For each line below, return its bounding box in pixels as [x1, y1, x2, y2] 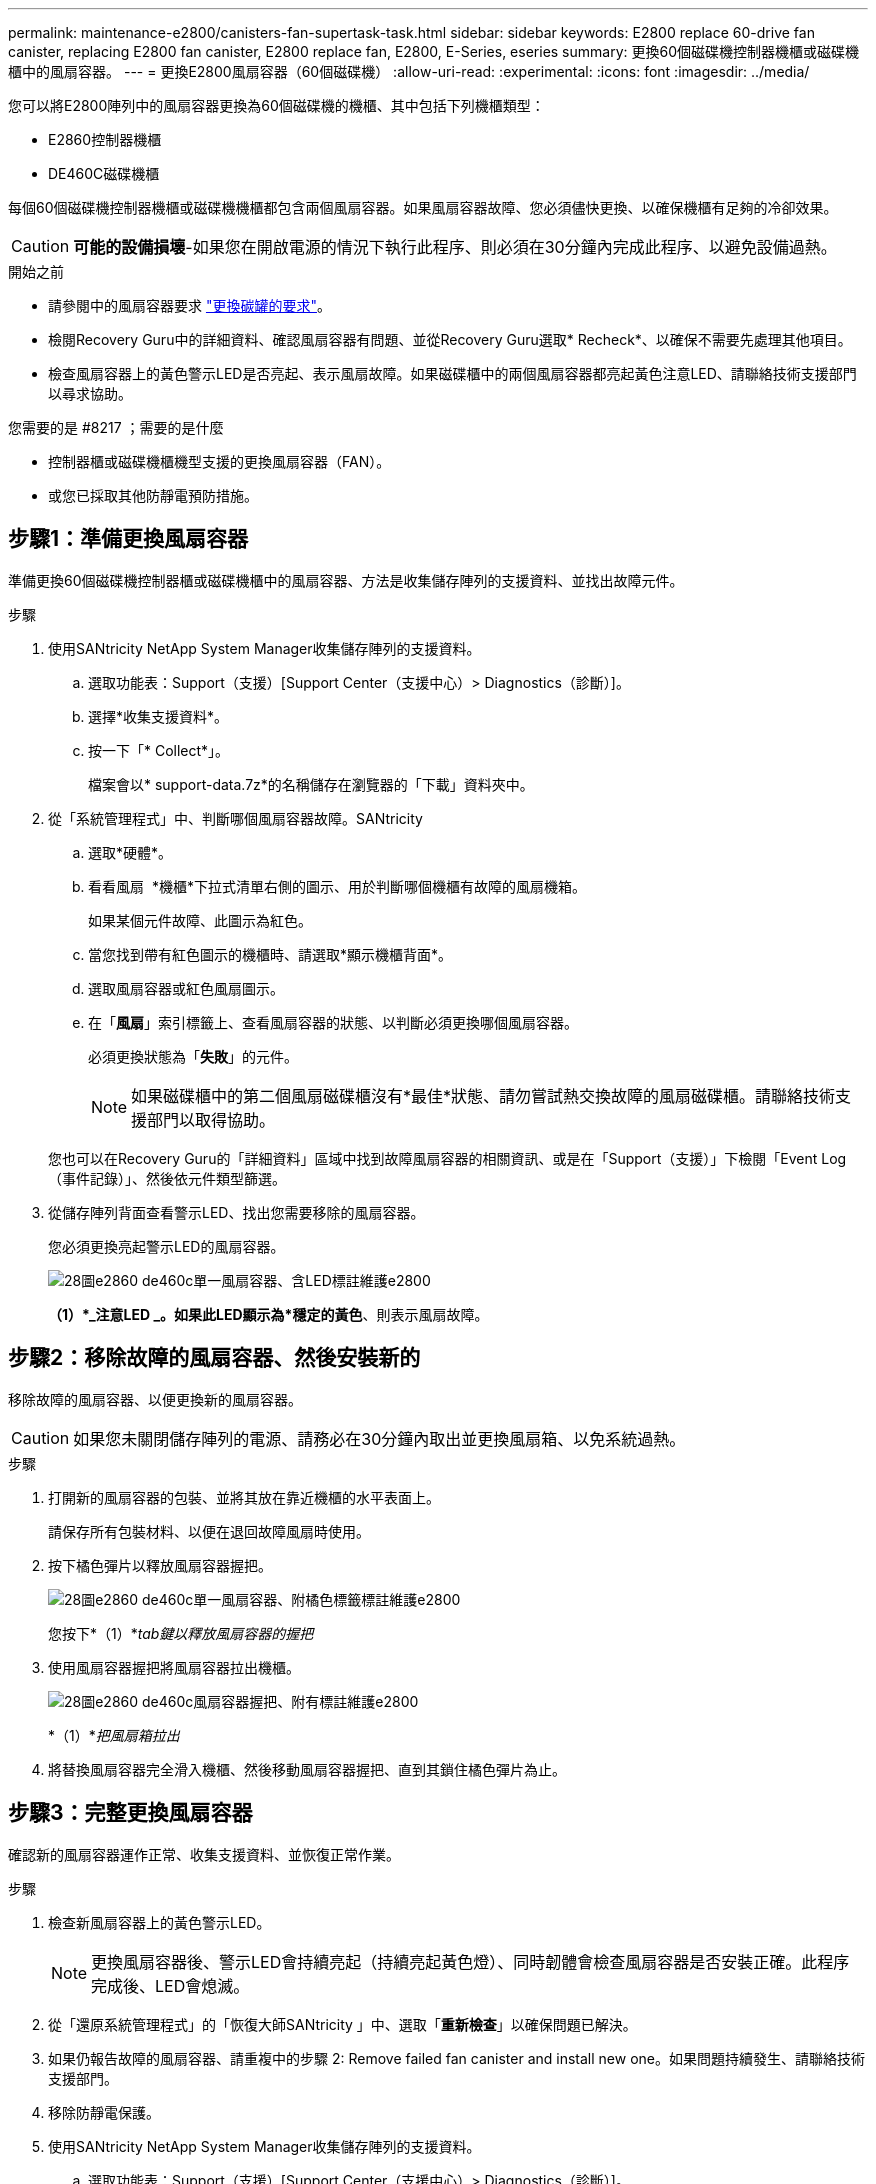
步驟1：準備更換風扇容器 [8, 526, 249, 552]
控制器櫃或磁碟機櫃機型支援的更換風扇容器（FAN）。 [48, 453, 391, 470]
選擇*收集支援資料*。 [88, 707, 229, 725]
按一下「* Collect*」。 [88, 741, 230, 759]
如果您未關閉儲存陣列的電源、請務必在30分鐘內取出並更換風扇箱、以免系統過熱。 [73, 1428, 686, 1449]
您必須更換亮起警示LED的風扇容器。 [48, 1237, 285, 1255]
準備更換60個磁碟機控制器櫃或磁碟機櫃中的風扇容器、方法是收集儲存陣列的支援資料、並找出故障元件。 [8, 571, 684, 589]
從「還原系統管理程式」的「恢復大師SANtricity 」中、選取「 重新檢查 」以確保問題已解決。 [48, 2015, 637, 2033]
